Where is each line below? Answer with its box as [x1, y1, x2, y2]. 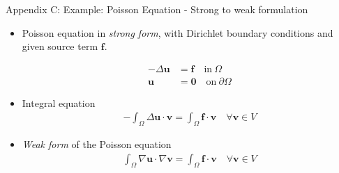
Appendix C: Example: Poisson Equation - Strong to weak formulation [6, 2, 308, 16]
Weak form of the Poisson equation [22, 137, 172, 151]
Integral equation [22, 95, 96, 110]
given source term [22, 39, 98, 53]
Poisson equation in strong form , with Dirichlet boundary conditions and [22, 25, 333, 40]
